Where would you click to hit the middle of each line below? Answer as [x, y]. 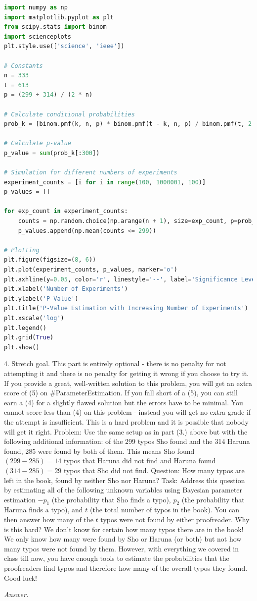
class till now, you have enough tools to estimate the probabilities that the [117, 558]
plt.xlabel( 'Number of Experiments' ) [66, 289]
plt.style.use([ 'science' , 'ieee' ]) [64, 46]
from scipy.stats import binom [55, 27]
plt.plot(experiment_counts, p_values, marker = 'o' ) [91, 270]
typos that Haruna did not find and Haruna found [140, 461]
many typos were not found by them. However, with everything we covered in [122, 548]
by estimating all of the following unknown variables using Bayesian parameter [123, 490]
